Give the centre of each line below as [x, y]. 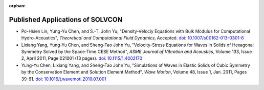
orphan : [17, 6]
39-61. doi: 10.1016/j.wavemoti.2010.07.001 [64, 79]
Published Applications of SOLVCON [66, 19]
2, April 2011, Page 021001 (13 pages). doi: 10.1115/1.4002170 [82, 58]
